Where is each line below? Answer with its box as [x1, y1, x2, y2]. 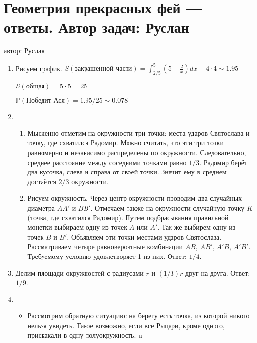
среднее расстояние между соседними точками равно [27, 157, 187, 167]
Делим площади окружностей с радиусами [15, 267, 144, 278]
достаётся [27, 176, 56, 186]
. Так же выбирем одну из [157, 222, 236, 232]
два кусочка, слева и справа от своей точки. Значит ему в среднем [27, 167, 227, 177]
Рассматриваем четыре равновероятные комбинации [27, 241, 183, 252]
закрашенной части [75, 65, 132, 73]
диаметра [27, 202, 55, 213]
